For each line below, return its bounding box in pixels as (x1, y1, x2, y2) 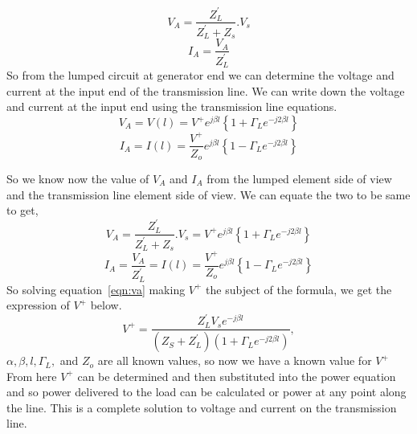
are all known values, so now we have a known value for (97, 352, 372, 369)
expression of (6, 297, 70, 313)
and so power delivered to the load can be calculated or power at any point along (6, 383, 407, 400)
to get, (6, 202, 39, 219)
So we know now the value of (6, 170, 149, 187)
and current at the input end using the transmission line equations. (6, 98, 337, 115)
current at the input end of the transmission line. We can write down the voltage (6, 82, 405, 99)
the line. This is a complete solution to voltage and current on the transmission (6, 399, 397, 416)
